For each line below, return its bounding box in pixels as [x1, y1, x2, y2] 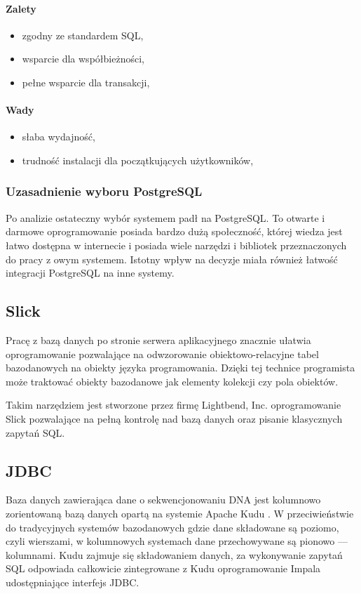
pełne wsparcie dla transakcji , [22, 74, 150, 89]
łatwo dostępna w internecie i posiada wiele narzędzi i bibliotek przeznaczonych [6, 237, 347, 252]
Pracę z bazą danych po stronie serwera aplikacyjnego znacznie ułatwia [6, 332, 311, 347]
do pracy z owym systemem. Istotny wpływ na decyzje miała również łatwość [6, 251, 338, 266]
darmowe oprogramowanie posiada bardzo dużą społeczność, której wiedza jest [6, 224, 343, 239]
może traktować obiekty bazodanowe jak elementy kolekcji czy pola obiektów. [6, 374, 339, 388]
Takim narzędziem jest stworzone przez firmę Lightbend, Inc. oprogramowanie [6, 397, 341, 412]
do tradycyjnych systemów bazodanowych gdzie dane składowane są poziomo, [6, 520, 339, 534]
